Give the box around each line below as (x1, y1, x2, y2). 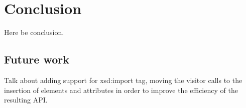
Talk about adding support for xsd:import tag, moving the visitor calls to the (4, 74, 242, 85)
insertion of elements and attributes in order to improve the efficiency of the (4, 84, 238, 95)
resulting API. (4, 94, 48, 105)
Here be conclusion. (4, 27, 64, 37)
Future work (4, 51, 70, 67)
